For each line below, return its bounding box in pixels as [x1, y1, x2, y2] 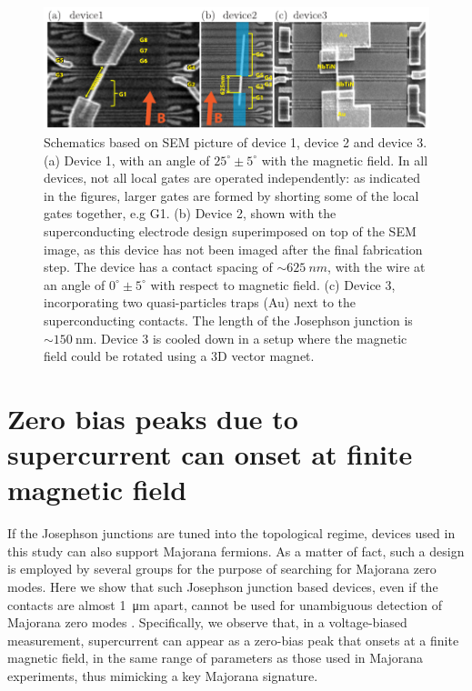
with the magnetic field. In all [261, 150, 428, 169]
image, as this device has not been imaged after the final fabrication [44, 239, 423, 258]
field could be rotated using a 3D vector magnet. [44, 346, 315, 366]
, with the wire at [327, 257, 426, 276]
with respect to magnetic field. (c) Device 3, [150, 275, 396, 294]
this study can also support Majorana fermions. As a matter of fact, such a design [7, 541, 465, 560]
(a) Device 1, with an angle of [44, 150, 210, 169]
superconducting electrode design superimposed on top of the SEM [44, 222, 417, 241]
